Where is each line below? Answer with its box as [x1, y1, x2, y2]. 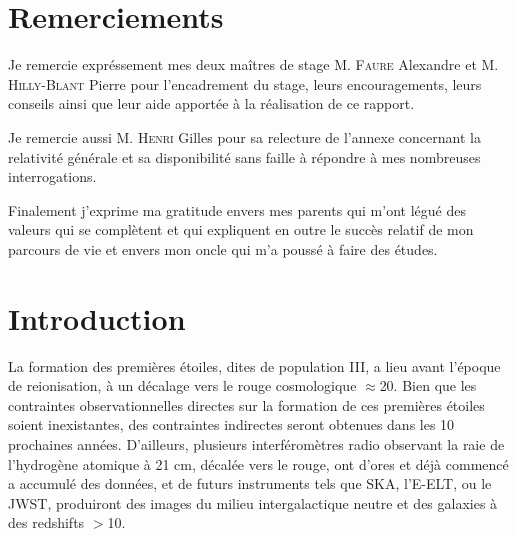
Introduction [8, 297, 186, 338]
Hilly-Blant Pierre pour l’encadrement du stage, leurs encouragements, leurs [8, 73, 482, 94]
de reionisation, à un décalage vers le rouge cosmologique [8, 375, 357, 396]
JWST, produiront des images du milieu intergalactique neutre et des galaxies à [8, 492, 498, 513]
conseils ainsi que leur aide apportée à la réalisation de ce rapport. [8, 93, 415, 114]
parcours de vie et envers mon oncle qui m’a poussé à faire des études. [8, 238, 438, 259]
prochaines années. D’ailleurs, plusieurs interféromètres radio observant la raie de [8, 433, 505, 454]
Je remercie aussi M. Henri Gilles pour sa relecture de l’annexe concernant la [8, 126, 481, 147]
